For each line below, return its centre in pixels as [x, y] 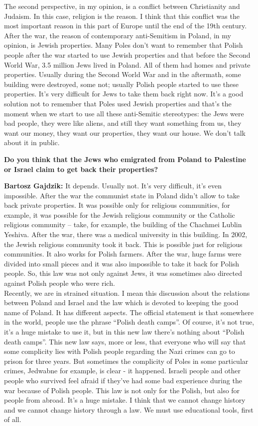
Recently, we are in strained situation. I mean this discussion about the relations [127, 293]
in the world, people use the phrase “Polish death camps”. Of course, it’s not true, [129, 322]
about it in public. [32, 142]
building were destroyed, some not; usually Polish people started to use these [122, 84]
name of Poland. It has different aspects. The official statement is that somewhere [129, 312]
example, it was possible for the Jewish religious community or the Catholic [120, 214]
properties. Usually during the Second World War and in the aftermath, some [123, 74]
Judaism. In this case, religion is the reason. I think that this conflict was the [122, 16]
